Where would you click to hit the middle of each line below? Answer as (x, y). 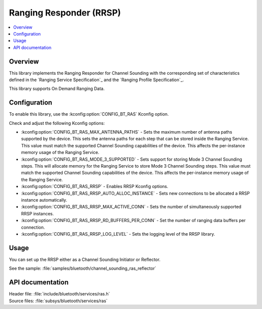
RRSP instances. (38, 213)
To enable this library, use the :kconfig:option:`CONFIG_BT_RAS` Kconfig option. (89, 114)
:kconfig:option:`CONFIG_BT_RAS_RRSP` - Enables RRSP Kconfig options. (95, 187)
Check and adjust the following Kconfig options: (57, 123)
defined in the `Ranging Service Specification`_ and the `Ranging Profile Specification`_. (96, 80)
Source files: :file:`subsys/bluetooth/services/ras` (58, 301)
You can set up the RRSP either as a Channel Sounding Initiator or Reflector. (85, 259)
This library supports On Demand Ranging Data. (57, 89)
